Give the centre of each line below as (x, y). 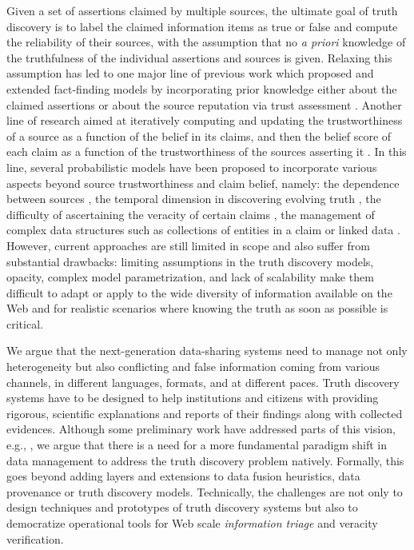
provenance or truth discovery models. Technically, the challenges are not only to (205, 491)
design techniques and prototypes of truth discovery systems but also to (182, 507)
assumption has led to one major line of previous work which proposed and (190, 73)
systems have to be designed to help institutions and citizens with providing (193, 398)
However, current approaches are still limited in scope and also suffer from (188, 245)
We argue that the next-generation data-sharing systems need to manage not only (207, 351)
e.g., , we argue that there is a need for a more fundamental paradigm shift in (197, 445)
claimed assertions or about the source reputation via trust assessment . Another (204, 104)
